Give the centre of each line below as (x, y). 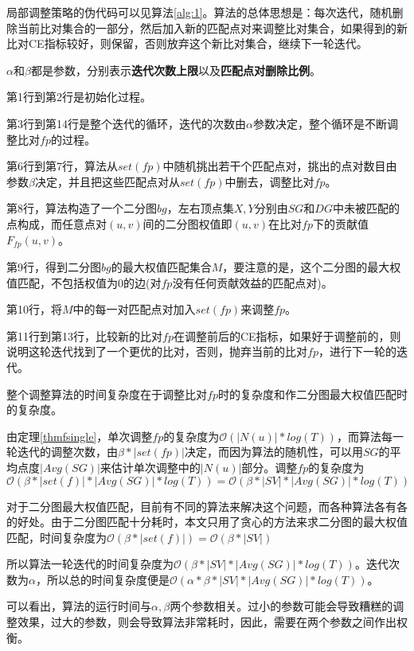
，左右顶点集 (200, 208)
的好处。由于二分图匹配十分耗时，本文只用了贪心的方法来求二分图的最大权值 (207, 522)
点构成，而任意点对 (57, 223)
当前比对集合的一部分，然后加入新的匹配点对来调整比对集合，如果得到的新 (212, 27)
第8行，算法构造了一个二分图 (82, 208)
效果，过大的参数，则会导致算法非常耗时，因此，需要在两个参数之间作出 (207, 622)
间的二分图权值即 (187, 223)
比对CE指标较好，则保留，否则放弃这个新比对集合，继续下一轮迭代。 (187, 43)
